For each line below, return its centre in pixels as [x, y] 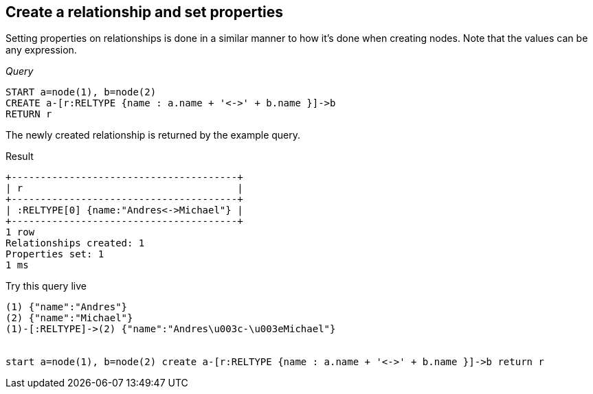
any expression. [41, 50]
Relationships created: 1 [75, 243]
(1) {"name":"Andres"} [67, 307]
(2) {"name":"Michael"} [69, 318]
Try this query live [46, 286]
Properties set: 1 [55, 254]
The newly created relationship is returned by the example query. [153, 135]
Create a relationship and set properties [145, 12]
